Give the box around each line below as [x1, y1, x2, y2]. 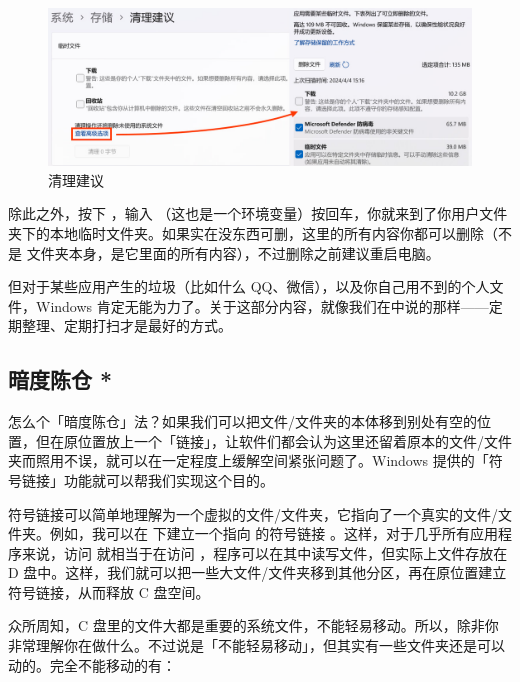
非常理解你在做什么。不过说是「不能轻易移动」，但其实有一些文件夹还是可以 [8, 635, 505, 656]
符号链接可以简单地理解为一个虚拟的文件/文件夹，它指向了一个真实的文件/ [8, 503, 498, 524]
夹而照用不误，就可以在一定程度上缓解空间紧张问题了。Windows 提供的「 [8, 450, 489, 471]
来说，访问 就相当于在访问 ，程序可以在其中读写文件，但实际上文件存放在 [21, 542, 508, 563]
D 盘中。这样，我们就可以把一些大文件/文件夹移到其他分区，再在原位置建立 [8, 562, 507, 583]
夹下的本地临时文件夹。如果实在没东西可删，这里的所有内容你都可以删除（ [8, 222, 498, 243]
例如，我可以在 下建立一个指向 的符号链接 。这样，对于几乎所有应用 [49, 523, 498, 544]
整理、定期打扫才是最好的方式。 [21, 315, 232, 336]
